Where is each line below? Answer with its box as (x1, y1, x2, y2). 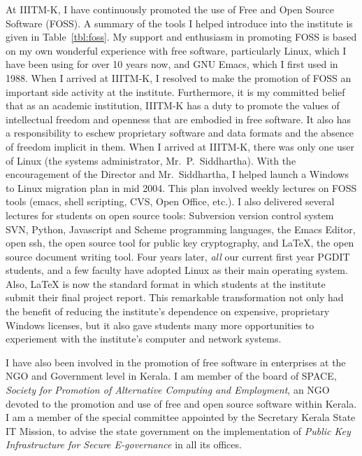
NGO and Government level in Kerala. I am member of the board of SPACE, (6, 368, 337, 383)
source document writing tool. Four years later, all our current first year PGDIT (6, 249, 350, 263)
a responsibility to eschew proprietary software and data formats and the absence (6, 125, 354, 140)
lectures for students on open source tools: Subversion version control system (6, 207, 334, 222)
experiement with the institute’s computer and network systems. (6, 331, 282, 346)
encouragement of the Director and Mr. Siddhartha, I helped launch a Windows (6, 167, 349, 181)
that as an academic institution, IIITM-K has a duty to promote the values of (6, 98, 340, 113)
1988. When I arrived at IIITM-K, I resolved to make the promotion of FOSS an (6, 70, 352, 85)
